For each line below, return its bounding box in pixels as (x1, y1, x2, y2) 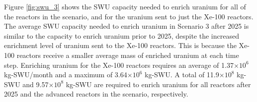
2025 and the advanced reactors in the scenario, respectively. (4, 89, 188, 99)
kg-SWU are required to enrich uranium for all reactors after (66, 79, 251, 89)
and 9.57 (22, 79, 49, 89)
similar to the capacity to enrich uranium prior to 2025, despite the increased (4, 30, 239, 41)
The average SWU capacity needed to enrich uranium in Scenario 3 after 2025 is (4, 21, 249, 31)
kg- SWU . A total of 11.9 (145, 69, 219, 80)
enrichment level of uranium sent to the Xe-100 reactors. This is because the (4, 40, 237, 51)
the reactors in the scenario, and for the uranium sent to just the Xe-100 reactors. (4, 11, 254, 21)
